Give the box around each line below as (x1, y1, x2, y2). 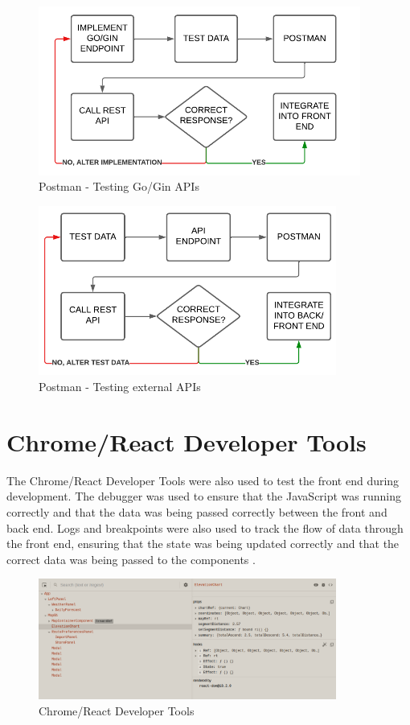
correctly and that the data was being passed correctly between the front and (6, 503, 387, 520)
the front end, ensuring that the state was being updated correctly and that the (6, 535, 400, 552)
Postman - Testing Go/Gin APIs (39, 178, 199, 195)
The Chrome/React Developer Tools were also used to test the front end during (6, 472, 400, 488)
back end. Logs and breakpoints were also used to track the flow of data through (6, 519, 404, 536)
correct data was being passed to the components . (6, 550, 256, 567)
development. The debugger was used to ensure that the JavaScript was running (6, 488, 402, 505)
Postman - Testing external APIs (39, 378, 201, 395)
